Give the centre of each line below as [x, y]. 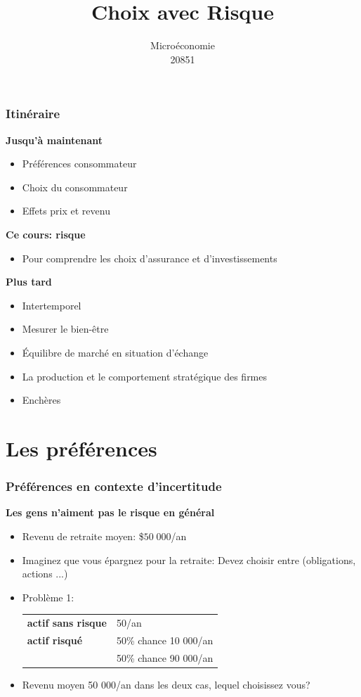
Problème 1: [48, 597]
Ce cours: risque [46, 234]
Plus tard [29, 282]
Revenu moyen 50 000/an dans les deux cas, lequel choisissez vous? [166, 684]
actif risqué [55, 640]
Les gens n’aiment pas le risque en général [110, 512]
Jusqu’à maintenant [54, 140]
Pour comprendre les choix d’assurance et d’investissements [150, 258]
